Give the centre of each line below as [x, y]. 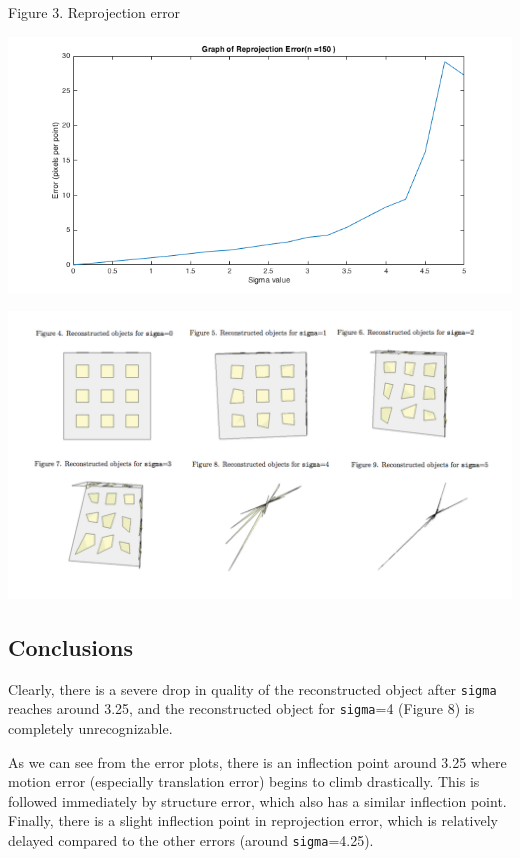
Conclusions [71, 646]
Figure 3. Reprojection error [94, 12]
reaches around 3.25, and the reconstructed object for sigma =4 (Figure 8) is [241, 708]
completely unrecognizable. [90, 727]
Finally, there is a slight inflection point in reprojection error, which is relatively [253, 820]
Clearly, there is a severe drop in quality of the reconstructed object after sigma [252, 688]
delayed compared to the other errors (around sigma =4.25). [191, 839]
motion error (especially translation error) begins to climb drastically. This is [244, 781]
